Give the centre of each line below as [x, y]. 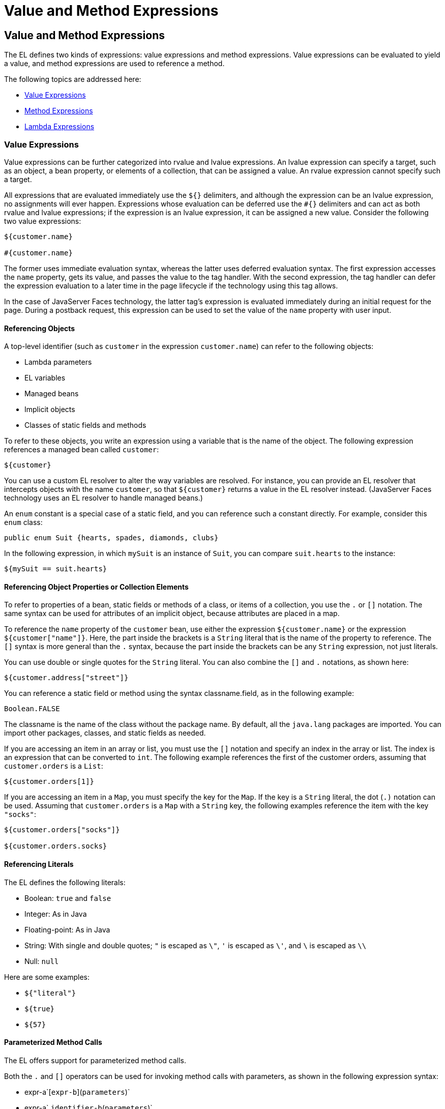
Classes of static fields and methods [85, 425]
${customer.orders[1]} [49, 782]
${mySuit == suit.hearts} [56, 569]
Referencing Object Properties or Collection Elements [96, 587]
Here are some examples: [47, 977]
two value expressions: [43, 221]
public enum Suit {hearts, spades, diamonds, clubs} [111, 538]
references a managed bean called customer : [82, 450]
